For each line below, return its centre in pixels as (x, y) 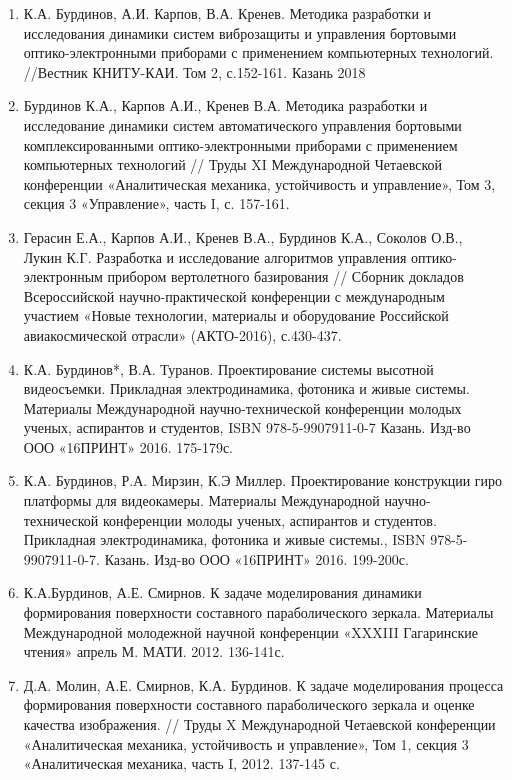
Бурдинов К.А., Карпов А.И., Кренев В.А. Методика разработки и (225, 105)
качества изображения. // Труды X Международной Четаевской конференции (259, 724)
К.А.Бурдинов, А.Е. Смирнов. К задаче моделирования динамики (222, 592)
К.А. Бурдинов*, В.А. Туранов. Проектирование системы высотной (228, 368)
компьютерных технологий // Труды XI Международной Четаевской (233, 164)
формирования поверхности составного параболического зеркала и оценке (249, 704)
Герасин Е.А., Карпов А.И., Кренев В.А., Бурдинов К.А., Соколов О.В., (243, 236)
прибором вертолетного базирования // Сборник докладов (285, 276)
